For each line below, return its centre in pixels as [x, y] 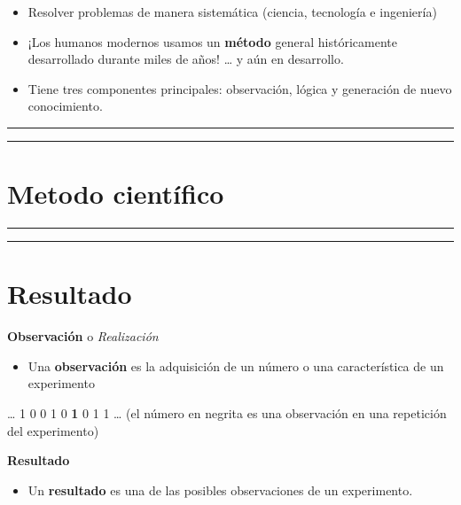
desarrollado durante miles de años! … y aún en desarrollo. [186, 59]
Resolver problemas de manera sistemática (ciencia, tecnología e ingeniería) [232, 12]
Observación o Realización [83, 336]
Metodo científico [116, 194]
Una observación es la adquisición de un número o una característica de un [236, 365]
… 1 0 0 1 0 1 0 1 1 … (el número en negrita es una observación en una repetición [227, 413]
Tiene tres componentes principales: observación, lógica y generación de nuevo [240, 88]
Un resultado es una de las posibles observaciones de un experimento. [220, 489]
